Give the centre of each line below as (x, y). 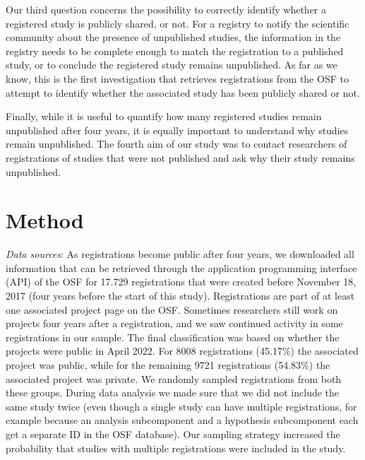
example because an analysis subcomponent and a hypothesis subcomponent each (182, 420)
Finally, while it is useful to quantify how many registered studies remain (164, 116)
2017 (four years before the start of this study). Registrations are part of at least (180, 296)
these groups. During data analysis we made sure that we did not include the (173, 393)
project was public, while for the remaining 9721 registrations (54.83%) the (168, 365)
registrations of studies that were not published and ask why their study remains (180, 157)
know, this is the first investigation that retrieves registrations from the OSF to (177, 78)
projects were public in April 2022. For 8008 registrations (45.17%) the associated (182, 351)
